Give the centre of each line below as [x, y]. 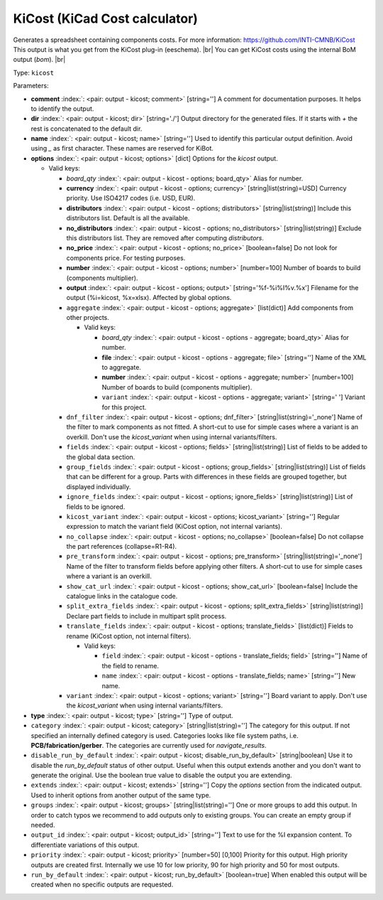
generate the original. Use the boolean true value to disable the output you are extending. [161, 776]
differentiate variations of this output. [85, 845]
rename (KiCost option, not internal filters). [129, 636]
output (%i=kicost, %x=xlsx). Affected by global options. [149, 298]
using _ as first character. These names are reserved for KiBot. [122, 149]
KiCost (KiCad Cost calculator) [106, 18]
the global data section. [101, 457]
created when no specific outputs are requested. [102, 884]
